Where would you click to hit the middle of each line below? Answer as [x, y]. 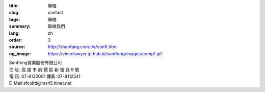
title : [14, 6]
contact [55, 13]
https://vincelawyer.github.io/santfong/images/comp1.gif [105, 53]
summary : [20, 26]
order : [15, 40]
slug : [14, 13]
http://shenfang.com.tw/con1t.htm [82, 47]
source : [17, 47]
